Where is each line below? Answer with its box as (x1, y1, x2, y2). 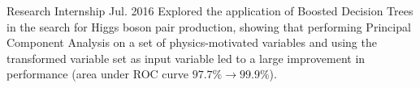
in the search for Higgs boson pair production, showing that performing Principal (6, 18, 411, 35)
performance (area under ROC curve (6, 65, 188, 82)
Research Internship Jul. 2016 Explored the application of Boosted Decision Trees (6, 2, 414, 19)
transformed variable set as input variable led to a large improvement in (6, 49, 366, 66)
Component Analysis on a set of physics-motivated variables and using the (6, 34, 377, 51)
